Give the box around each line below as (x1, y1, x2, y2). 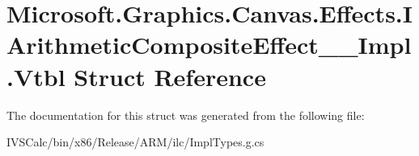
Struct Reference (74, 60, 266, 92)
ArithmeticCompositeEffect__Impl (6, 28, 412, 61)
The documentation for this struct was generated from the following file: (6, 106, 365, 123)
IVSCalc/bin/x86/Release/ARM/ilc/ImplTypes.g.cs (6, 133, 265, 150)
